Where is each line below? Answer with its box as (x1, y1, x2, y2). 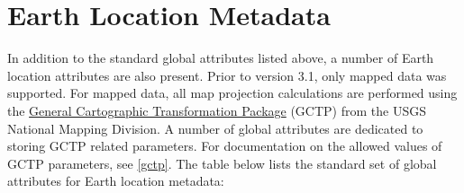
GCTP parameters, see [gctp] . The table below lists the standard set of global (7, 154, 437, 172)
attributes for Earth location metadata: (7, 171, 224, 190)
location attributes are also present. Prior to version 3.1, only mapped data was (7, 66, 447, 84)
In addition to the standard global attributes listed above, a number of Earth (7, 48, 434, 67)
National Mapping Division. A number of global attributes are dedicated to (7, 118, 423, 137)
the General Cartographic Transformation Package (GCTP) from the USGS (7, 101, 426, 119)
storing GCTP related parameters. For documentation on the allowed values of (7, 136, 442, 155)
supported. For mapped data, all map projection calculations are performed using (7, 83, 458, 102)
